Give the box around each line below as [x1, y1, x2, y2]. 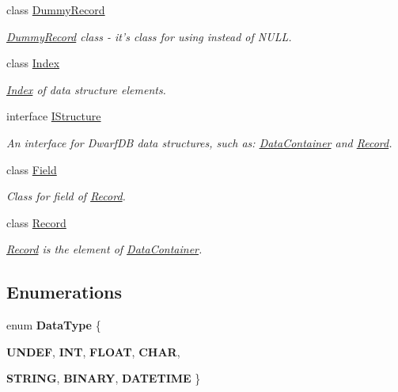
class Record [6, 214, 66, 230]
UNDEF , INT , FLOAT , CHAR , [6, 343, 180, 360]
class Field [6, 161, 57, 177]
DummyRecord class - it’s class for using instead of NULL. [6, 28, 292, 44]
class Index [6, 55, 60, 71]
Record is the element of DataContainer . [6, 241, 203, 257]
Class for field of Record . [6, 188, 126, 204]
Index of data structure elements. [6, 81, 166, 97]
